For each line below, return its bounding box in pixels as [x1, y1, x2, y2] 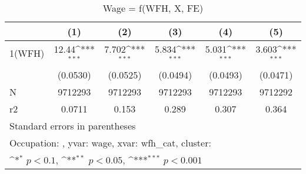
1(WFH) [9, 46, 45, 60]
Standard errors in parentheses [9, 118, 136, 132]
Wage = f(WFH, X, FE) [102, 1, 204, 15]
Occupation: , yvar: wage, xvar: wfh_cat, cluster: [9, 135, 211, 149]
